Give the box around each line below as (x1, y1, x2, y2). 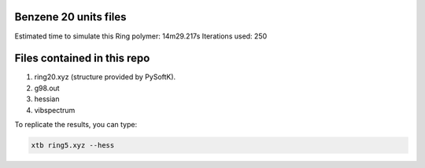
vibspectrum (34, 105, 76, 115)
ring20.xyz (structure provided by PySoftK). (34, 72, 176, 82)
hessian (34, 94, 60, 104)
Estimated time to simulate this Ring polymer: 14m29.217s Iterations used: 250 (14, 31, 268, 41)
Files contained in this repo (14, 52, 150, 65)
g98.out (34, 83, 60, 93)
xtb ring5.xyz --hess (31, 141, 115, 149)
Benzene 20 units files (14, 10, 127, 24)
